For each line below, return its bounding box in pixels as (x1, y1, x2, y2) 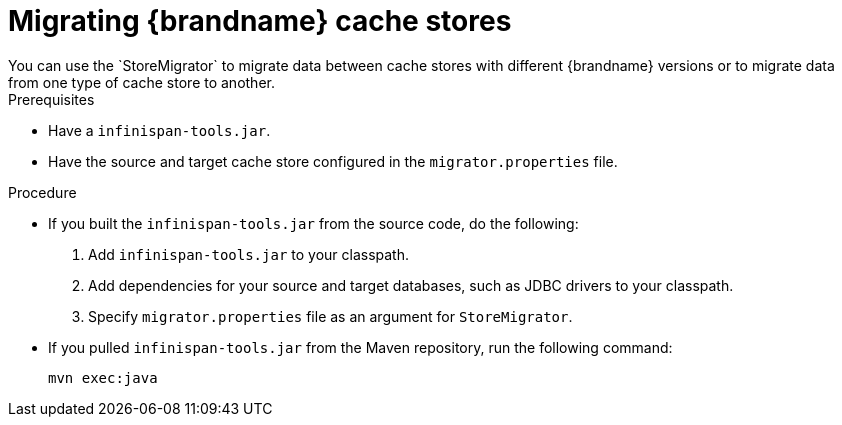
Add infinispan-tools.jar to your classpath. (88, 245, 410, 263)
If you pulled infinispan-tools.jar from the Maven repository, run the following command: (48, 338, 673, 356)
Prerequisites (8, 90, 95, 108)
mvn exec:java (48, 369, 158, 386)
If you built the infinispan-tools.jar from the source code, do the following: (48, 214, 579, 232)
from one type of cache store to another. (8, 73, 275, 91)
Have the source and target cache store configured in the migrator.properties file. (48, 152, 618, 170)
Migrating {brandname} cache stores (8, 4, 512, 38)
